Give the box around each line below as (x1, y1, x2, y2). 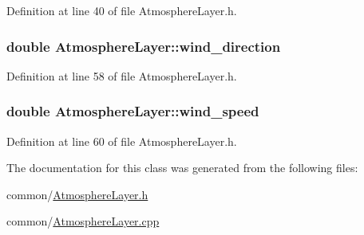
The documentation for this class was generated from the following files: (6, 159, 358, 176)
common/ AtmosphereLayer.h (6, 186, 148, 202)
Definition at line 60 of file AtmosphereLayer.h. (6, 132, 237, 149)
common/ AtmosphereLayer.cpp (6, 213, 160, 229)
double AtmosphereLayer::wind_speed (6, 101, 259, 121)
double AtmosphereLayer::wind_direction (6, 36, 281, 56)
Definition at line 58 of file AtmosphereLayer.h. (6, 67, 237, 84)
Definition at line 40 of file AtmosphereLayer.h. (6, 2, 237, 18)
